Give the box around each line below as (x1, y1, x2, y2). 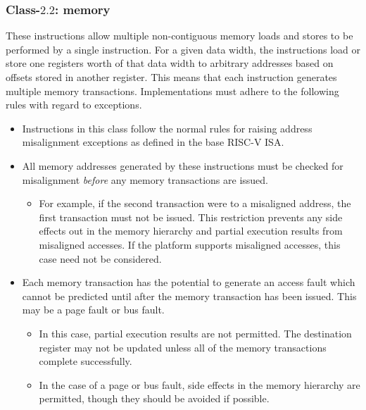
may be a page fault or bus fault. (22, 302, 165, 317)
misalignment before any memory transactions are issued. (22, 172, 268, 187)
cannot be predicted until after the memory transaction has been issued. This (22, 288, 357, 303)
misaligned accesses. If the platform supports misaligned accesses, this (39, 237, 341, 251)
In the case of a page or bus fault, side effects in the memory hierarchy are (39, 377, 360, 392)
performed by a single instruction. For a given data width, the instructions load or (6, 42, 361, 56)
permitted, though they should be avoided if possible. (39, 391, 270, 406)
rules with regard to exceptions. (6, 97, 142, 112)
